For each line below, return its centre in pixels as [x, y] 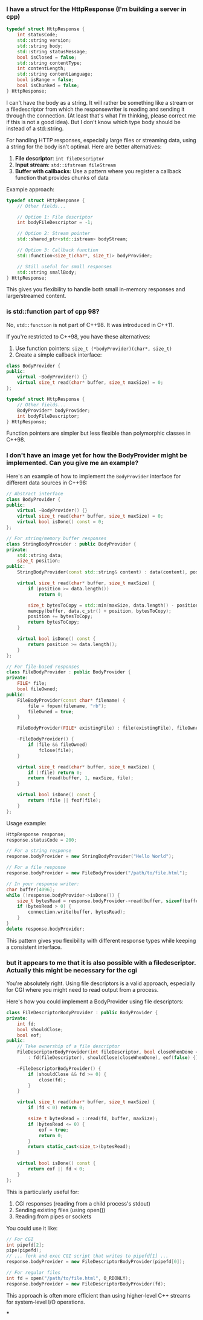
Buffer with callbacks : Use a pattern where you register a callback [98, 171]
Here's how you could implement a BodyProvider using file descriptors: [95, 1002]
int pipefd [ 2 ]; [25, 1245]
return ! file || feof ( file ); [65, 800]
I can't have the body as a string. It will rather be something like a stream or [100, 102]
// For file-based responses [43, 667]
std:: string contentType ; [50, 63]
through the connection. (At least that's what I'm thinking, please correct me [101, 115]
